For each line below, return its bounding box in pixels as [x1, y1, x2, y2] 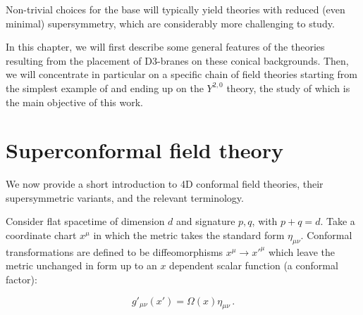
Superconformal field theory [6, 136, 283, 165]
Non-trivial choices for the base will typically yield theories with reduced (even [6, 2, 345, 16]
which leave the [268, 244, 336, 259]
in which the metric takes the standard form [93, 228, 285, 243]
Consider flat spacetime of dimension [6, 214, 165, 229]
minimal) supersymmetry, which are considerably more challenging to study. [6, 15, 335, 30]
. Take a [320, 214, 355, 229]
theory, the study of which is [226, 80, 350, 95]
